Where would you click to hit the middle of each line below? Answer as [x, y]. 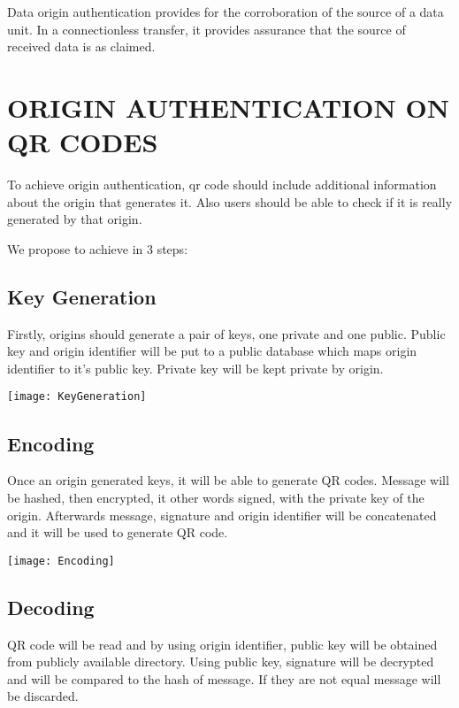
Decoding [51, 607]
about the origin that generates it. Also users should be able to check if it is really [230, 201]
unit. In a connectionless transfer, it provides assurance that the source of [207, 29]
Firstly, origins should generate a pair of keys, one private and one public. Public [226, 333]
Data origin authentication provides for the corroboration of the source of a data [226, 12]
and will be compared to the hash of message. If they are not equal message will [224, 678]
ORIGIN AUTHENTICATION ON [228, 107]
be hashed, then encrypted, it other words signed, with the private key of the [216, 497]
